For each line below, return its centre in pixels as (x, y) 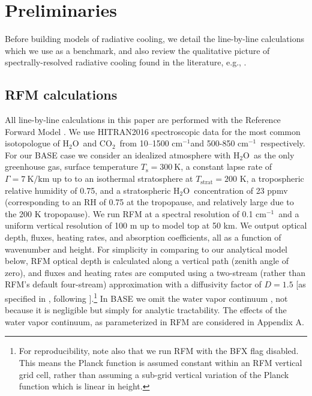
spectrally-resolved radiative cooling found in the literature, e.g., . (126, 62)
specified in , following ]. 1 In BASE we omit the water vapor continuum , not (146, 297)
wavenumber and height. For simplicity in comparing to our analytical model (146, 249)
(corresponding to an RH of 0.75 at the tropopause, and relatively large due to (149, 202)
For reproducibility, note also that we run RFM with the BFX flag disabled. (159, 351)
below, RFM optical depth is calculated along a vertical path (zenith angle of (147, 261)
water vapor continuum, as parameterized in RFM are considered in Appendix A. (154, 321)
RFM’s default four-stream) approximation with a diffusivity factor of (133, 284)
